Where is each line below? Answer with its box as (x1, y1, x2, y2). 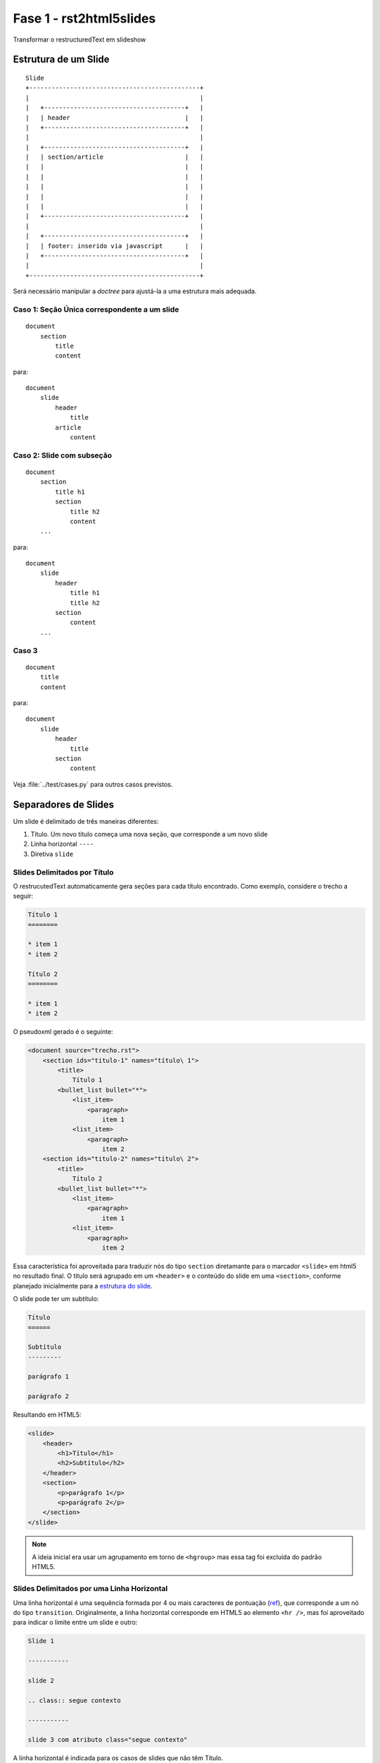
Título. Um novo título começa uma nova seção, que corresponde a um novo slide (30, 829, 268, 838)
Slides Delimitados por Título (13, 867, 114, 877)
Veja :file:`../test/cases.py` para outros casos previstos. (13, 780, 173, 788)
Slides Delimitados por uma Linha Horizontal (13, 1584, 168, 1594)
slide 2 (27, 1676, 54, 1685)
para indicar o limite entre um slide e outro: (13, 1618, 138, 1627)
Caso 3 (13, 645, 38, 655)
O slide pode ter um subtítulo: (13, 1295, 99, 1303)
